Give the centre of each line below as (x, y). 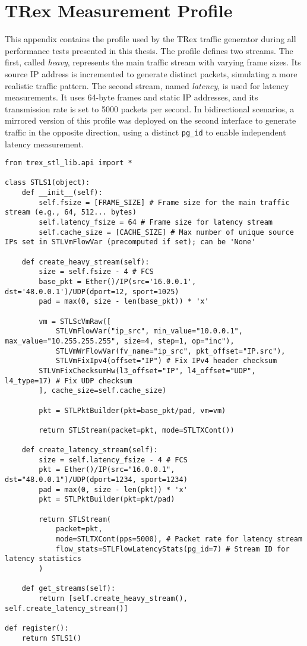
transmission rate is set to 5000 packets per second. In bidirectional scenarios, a (150, 108)
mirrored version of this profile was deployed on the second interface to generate (151, 120)
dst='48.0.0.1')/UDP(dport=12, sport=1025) (92, 292)
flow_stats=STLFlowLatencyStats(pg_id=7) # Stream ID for (173, 549)
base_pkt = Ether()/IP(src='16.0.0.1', (118, 282)
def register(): (37, 628)
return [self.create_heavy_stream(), (113, 598)
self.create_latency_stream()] (67, 608)
